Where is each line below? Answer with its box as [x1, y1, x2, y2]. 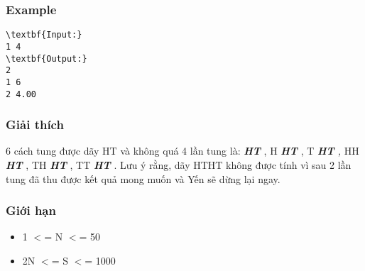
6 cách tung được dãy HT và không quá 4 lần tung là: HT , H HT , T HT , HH [6, 143, 359, 158]
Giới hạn [6, 201, 56, 219]
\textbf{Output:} [6, 53, 87, 64]
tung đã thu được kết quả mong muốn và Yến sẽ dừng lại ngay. [6, 171, 280, 186]
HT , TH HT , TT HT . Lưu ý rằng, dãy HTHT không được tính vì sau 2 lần [6, 157, 352, 172]
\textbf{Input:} [6, 30, 82, 40]
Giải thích [6, 116, 64, 133]
